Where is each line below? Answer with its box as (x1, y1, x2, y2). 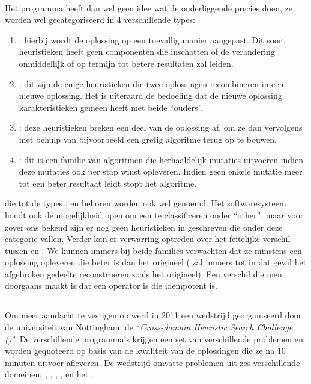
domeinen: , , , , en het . (5, 368, 94, 380)
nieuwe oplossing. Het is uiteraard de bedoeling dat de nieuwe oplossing (19, 89, 282, 102)
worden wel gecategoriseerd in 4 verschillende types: (5, 13, 195, 26)
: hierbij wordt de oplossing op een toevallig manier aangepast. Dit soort (19, 33, 286, 46)
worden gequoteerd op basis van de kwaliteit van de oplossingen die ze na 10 (5, 344, 286, 357)
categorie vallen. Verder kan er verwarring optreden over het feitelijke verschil (5, 232, 291, 245)
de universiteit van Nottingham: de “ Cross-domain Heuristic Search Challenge (5, 321, 293, 333)
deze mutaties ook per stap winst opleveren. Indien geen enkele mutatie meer (19, 165, 303, 178)
